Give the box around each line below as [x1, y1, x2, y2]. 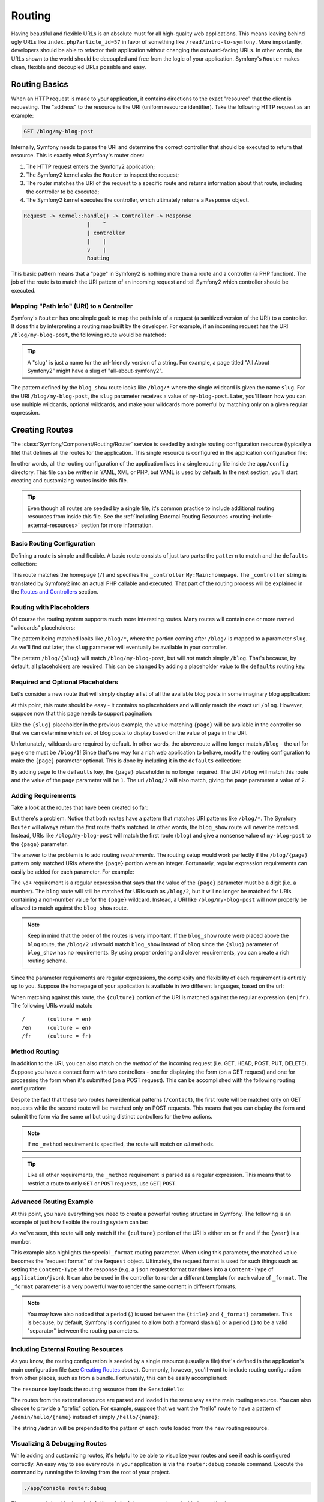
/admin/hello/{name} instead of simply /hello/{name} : [11, 1413, 160, 1420]
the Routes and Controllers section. [11, 588, 98, 595]
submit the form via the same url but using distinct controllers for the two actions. [11, 1113, 213, 1120]
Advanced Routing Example [11, 1197, 94, 1206]
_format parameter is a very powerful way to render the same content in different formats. [11, 1283, 237, 1290]
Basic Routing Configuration [11, 540, 95, 548]
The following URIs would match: [11, 1002, 93, 1009]
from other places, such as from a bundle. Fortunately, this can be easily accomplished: [11, 1375, 228, 1382]
